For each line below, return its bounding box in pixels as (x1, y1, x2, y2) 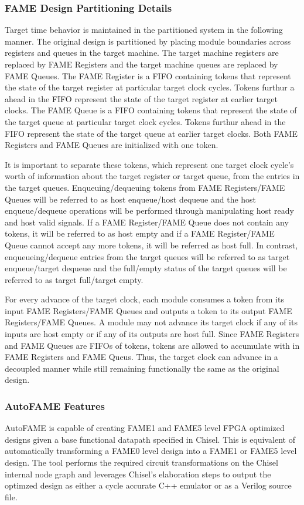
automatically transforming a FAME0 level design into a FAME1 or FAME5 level (5, 445, 297, 457)
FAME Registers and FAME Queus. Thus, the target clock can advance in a (5, 351, 278, 363)
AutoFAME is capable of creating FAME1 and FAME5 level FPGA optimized (5, 422, 285, 434)
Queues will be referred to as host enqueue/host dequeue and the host (5, 193, 257, 205)
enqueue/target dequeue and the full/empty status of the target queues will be (5, 262, 287, 274)
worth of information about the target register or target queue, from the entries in (5, 170, 300, 182)
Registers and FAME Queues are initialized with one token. (5, 139, 218, 151)
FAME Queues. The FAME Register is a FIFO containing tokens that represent (5, 69, 291, 82)
